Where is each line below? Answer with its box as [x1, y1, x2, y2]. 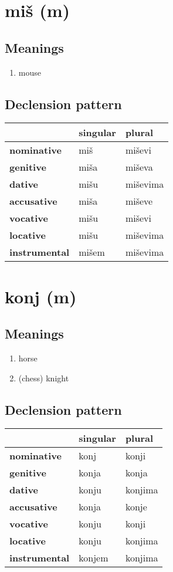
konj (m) [5, 284, 77, 308]
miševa [125, 160, 153, 174]
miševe [125, 194, 153, 208]
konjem [79, 551, 108, 565]
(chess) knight [18, 371, 69, 384]
